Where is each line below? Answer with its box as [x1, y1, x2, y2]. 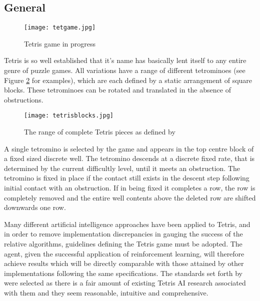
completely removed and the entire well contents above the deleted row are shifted [4, 192, 256, 202]
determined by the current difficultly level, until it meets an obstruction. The [4, 162, 240, 173]
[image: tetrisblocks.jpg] [24, 112, 113, 119]
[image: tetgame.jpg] [24, 24, 96, 31]
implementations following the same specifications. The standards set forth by [4, 267, 242, 278]
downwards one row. [4, 202, 66, 212]
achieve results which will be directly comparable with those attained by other [4, 258, 244, 268]
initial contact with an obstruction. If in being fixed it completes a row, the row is [4, 182, 255, 193]
